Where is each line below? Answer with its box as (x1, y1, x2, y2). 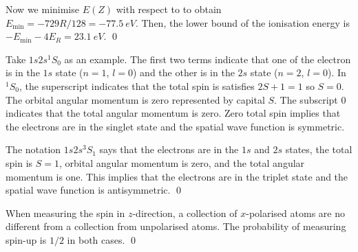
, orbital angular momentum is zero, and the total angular (59, 155, 305, 170)
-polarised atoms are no (246, 205, 345, 220)
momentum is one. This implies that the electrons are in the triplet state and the (6, 169, 348, 183)
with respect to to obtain (116, 2, 222, 16)
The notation (6, 142, 61, 157)
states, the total (285, 142, 352, 157)
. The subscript (274, 92, 338, 106)
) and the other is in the (132, 65, 235, 80)
